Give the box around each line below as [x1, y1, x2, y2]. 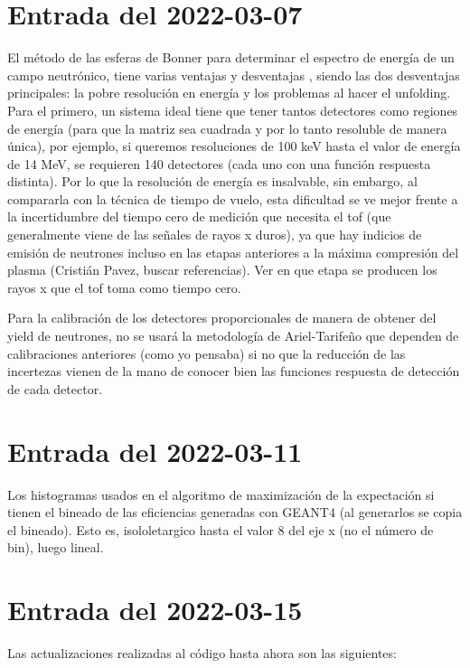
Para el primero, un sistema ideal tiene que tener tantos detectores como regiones [7, 100, 458, 119]
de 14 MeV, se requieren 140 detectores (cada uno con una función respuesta [7, 154, 431, 173]
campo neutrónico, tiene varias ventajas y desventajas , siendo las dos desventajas [7, 65, 460, 84]
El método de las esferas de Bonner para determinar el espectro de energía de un [7, 48, 455, 67]
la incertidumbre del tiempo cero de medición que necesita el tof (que [7, 207, 391, 226]
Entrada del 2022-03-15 [7, 591, 303, 628]
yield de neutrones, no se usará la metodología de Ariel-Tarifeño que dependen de [7, 326, 459, 345]
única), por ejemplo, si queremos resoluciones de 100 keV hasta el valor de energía [7, 136, 461, 155]
